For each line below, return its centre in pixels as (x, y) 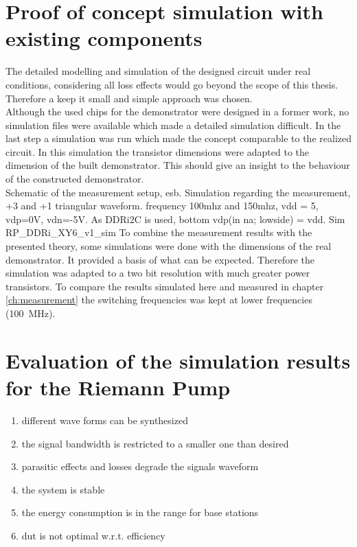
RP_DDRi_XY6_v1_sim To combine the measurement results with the (159, 232)
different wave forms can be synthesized (105, 420)
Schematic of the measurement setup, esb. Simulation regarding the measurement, (178, 192)
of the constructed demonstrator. (75, 179)
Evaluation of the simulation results (178, 360)
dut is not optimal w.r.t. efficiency (93, 535)
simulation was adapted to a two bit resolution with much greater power (158, 273)
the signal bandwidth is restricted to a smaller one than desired (155, 443)
